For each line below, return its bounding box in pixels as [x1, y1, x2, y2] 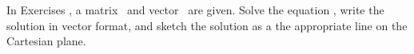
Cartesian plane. [6, 33, 86, 49]
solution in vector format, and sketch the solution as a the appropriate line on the [6, 17, 408, 33]
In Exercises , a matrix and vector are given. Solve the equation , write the [6, 2, 384, 17]
